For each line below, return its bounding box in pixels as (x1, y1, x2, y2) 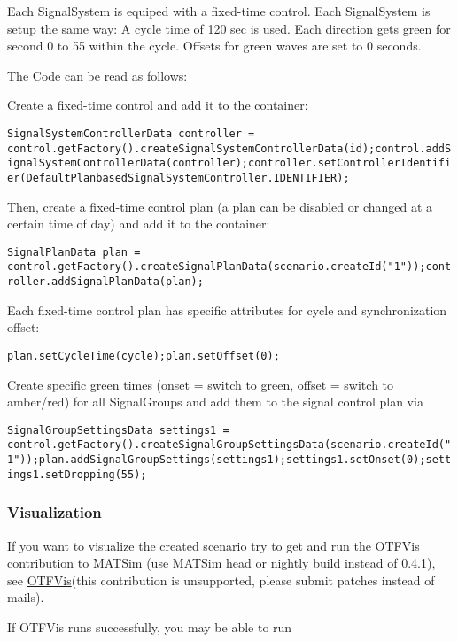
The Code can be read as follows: (7, 66, 188, 84)
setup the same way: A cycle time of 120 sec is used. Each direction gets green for (7, 19, 451, 37)
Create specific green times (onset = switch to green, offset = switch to (7, 375, 394, 393)
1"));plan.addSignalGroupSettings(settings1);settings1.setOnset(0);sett (7, 453, 452, 467)
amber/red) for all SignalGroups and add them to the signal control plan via (7, 392, 423, 411)
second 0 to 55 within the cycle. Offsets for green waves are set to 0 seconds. (7, 36, 422, 55)
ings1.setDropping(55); (7, 468, 147, 481)
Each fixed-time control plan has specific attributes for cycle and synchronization (7, 300, 447, 319)
